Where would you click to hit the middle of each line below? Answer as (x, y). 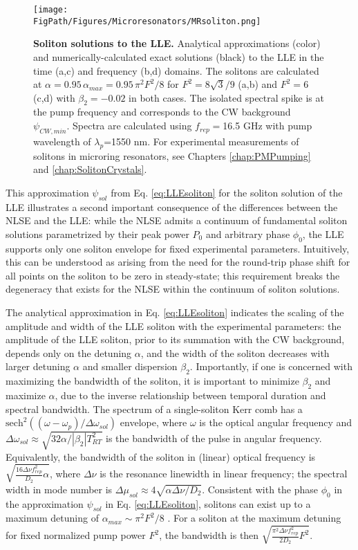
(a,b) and (258, 84)
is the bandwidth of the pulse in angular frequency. (214, 438)
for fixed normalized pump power (76, 535)
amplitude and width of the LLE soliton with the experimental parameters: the (173, 326)
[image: (51, 10)
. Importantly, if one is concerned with (271, 366)
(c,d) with (54, 97)
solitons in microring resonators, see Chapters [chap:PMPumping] (172, 155)
